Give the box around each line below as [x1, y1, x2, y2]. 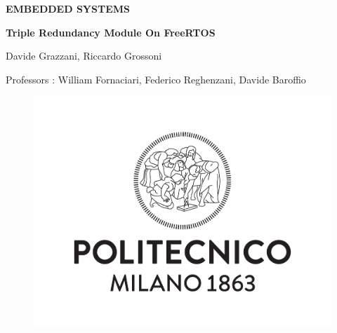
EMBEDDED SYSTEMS [6, 1, 130, 15]
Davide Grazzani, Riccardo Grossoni [6, 48, 162, 63]
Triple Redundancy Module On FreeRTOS [6, 25, 216, 39]
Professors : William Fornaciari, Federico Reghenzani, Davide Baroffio [6, 72, 306, 86]
